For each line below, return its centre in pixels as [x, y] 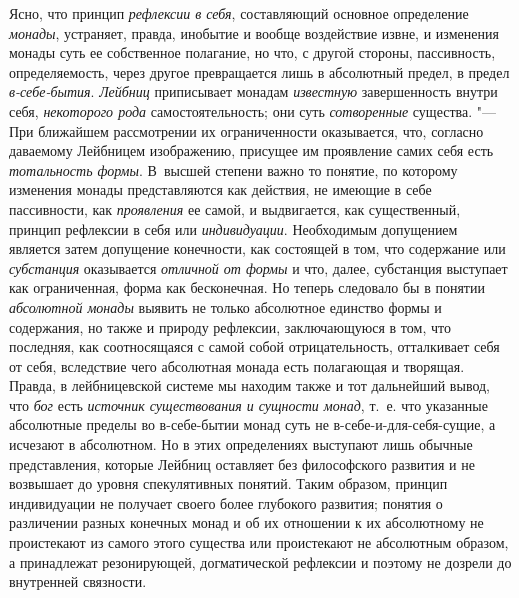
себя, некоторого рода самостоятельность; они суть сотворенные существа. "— [252, 110]
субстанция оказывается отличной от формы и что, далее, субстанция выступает [258, 267]
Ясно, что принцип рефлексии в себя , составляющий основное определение [239, 13]
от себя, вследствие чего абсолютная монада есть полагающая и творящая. [237, 365]
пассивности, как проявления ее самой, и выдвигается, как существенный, [235, 208]
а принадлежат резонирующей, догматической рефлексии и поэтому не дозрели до [260, 561]
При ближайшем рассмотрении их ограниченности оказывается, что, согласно [246, 130]
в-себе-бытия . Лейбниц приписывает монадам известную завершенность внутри [253, 91]
